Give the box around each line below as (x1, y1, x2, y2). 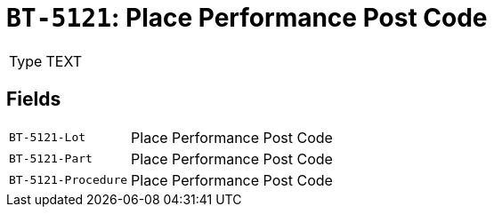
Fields (6, 88, 61, 111)
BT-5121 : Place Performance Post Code (6, 3, 488, 33)
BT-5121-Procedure (9, 173, 128, 187)
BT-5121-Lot (9, 131, 86, 145)
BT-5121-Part (9, 152, 93, 166)
